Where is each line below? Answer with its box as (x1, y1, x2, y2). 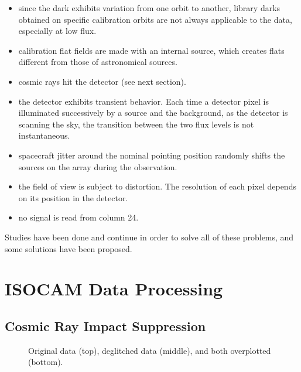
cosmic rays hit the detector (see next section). (18, 75, 186, 87)
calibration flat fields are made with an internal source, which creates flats (18, 44, 285, 56)
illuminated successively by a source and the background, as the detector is (18, 106, 288, 119)
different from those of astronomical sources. (18, 56, 177, 68)
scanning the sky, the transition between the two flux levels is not (18, 118, 254, 130)
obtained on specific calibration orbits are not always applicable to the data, (18, 13, 292, 25)
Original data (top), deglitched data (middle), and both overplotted (28, 344, 271, 356)
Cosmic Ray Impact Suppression (5, 316, 206, 335)
